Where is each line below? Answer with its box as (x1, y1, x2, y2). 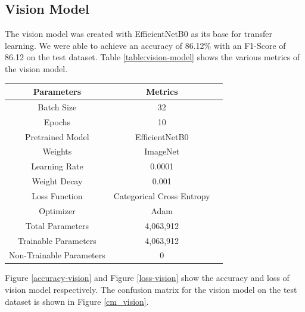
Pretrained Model (25, 130, 89, 143)
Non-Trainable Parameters (9, 249, 105, 261)
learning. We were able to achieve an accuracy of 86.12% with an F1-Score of (5, 39, 286, 51)
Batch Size (38, 100, 77, 113)
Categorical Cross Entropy (113, 189, 210, 202)
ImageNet (144, 145, 180, 157)
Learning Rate (31, 160, 83, 172)
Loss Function (32, 189, 83, 202)
